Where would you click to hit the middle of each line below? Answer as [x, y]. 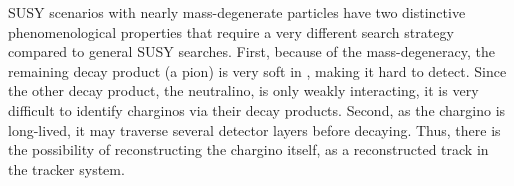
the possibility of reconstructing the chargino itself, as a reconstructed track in [248, 149]
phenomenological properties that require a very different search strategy [231, 31]
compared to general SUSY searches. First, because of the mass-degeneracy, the [251, 51]
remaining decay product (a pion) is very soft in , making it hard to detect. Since [257, 70]
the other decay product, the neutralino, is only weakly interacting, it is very [243, 90]
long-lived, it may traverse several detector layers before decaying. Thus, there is [254, 129]
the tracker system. [66, 168]
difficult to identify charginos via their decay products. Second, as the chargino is [257, 109]
